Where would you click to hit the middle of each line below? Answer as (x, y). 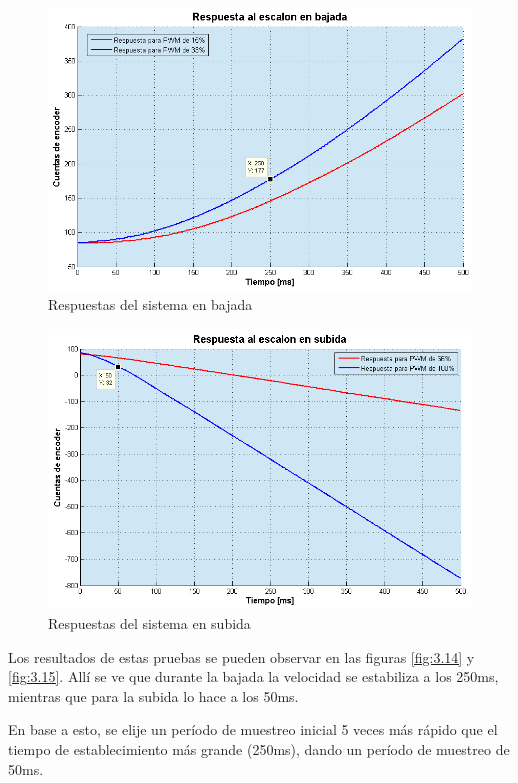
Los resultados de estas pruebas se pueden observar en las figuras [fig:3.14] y (241, 656)
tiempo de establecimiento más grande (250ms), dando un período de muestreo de (259, 749)
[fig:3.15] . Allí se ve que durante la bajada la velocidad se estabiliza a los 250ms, (253, 676)
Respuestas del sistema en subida (149, 623)
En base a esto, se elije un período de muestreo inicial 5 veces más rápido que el (253, 729)
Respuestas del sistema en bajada (150, 304)
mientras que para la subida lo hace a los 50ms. (153, 695)
